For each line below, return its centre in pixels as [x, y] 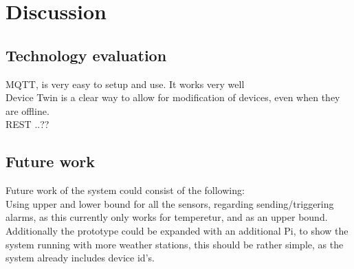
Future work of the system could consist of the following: [125, 190]
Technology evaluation [86, 55]
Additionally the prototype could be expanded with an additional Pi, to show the [177, 230]
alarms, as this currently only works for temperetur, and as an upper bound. [167, 217]
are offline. [27, 110]
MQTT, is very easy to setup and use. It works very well [125, 84]
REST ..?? [27, 124]
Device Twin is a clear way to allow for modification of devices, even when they [173, 97]
